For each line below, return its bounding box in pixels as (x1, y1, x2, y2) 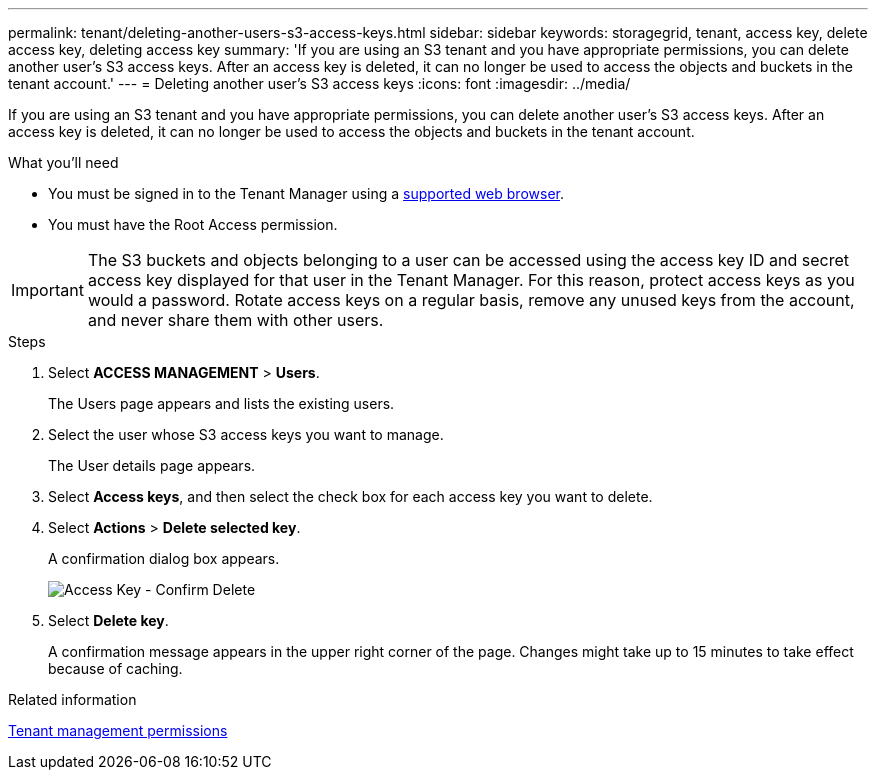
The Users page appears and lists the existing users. (48, 395, 395, 412)
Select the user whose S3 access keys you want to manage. (48, 426, 444, 443)
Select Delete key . (48, 612, 169, 629)
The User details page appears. (48, 457, 256, 474)
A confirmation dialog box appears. (48, 550, 280, 567)
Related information (8, 691, 137, 708)
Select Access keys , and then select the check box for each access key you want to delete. (48, 488, 653, 505)
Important (11, 280, 84, 300)
